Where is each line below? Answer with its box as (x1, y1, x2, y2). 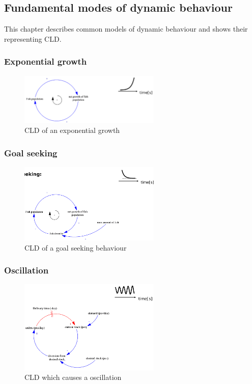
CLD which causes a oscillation (24, 372, 122, 382)
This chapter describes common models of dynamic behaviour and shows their (4, 23, 248, 34)
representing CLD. (4, 33, 62, 44)
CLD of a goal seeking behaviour (24, 242, 127, 253)
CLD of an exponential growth (24, 125, 120, 135)
